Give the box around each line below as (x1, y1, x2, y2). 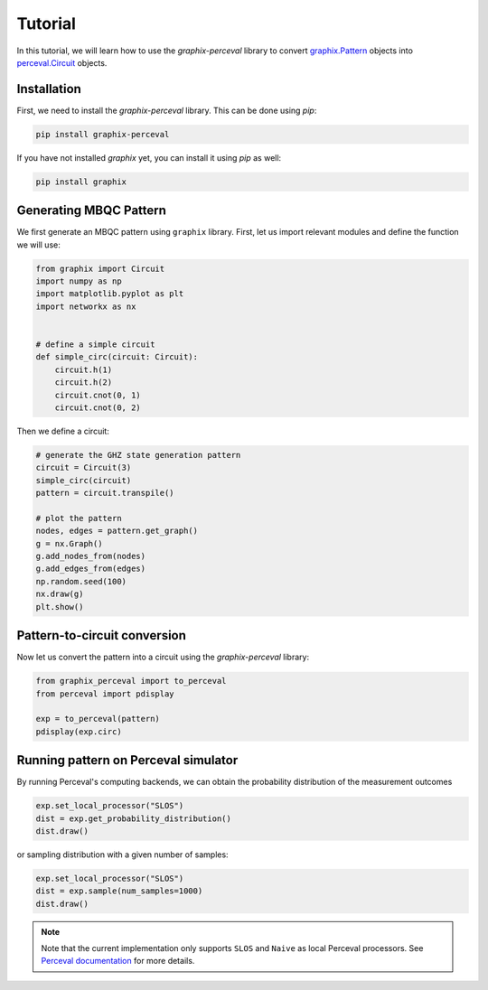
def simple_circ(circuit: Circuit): (35, 352, 199, 362)
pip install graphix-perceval (35, 129, 170, 139)
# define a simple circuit (35, 340, 155, 350)
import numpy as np (35, 276, 122, 286)
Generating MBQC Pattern (16, 203, 167, 219)
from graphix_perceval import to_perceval (35, 676, 227, 686)
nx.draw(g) (35, 589, 84, 600)
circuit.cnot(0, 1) (54, 389, 142, 400)
